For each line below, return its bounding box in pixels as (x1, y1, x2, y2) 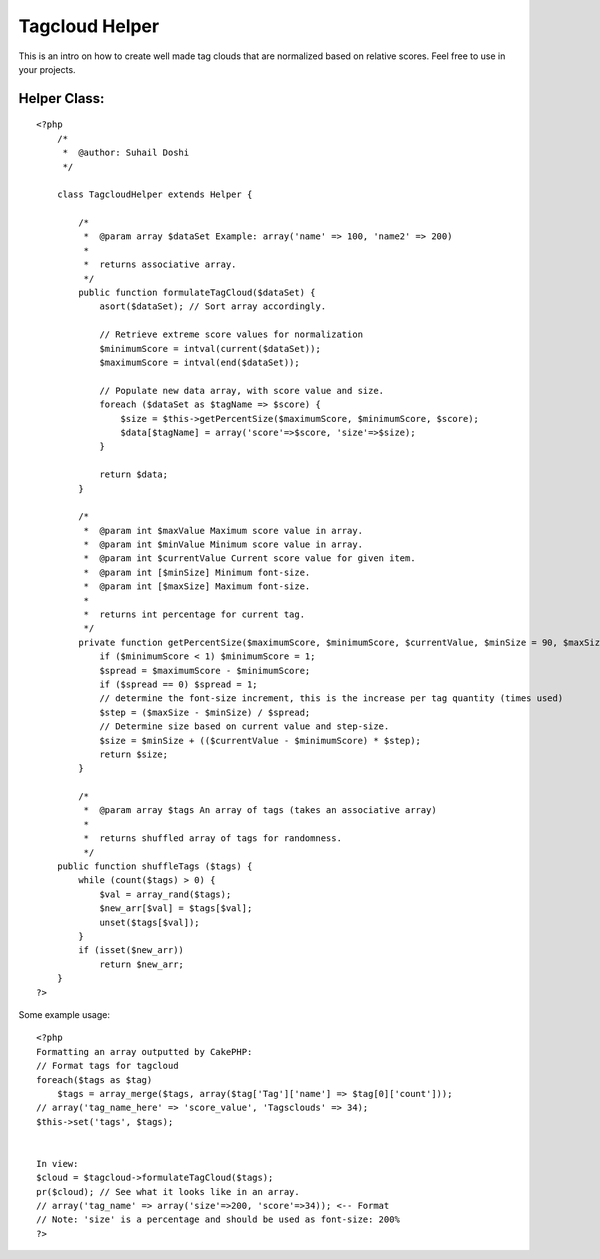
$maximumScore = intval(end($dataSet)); (99, 356, 300, 368)
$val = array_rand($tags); (99, 888, 232, 900)
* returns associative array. (83, 259, 237, 270)
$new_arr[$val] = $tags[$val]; (99, 903, 253, 914)
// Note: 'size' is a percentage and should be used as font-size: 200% (36, 1214, 400, 1225)
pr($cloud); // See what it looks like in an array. (36, 1186, 300, 1197)
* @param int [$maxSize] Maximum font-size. (83, 581, 311, 592)
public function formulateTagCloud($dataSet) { (78, 287, 316, 299)
